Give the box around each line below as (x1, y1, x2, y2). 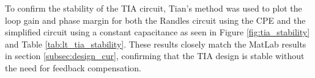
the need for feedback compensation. (5, 61, 141, 74)
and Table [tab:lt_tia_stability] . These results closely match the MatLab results (5, 37, 306, 50)
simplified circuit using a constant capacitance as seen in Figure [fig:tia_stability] (5, 26, 310, 38)
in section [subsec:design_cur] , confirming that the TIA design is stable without (5, 49, 305, 62)
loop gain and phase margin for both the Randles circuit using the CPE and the (5, 13, 306, 26)
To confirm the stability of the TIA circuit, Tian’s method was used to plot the (5, 2, 302, 14)
